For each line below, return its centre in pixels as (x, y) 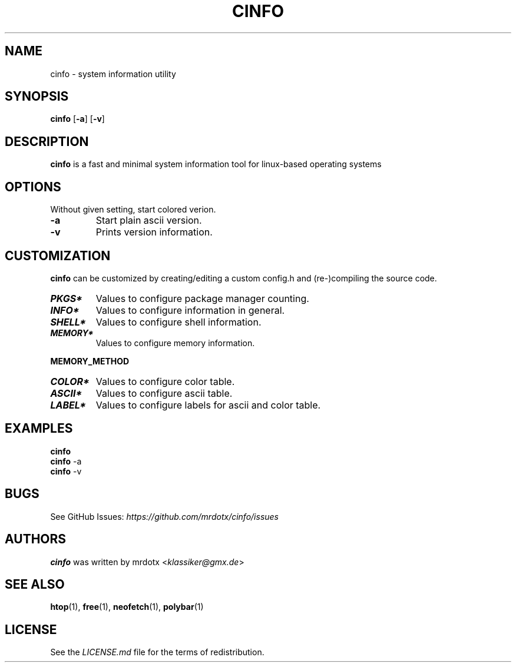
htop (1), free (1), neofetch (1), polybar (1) (127, 607)
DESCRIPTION (47, 141)
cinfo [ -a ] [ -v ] (77, 119)
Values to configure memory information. (175, 343)
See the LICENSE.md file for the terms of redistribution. (157, 652)
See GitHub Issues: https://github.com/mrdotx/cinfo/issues (165, 516)
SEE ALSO (35, 584)
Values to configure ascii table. (164, 393)
